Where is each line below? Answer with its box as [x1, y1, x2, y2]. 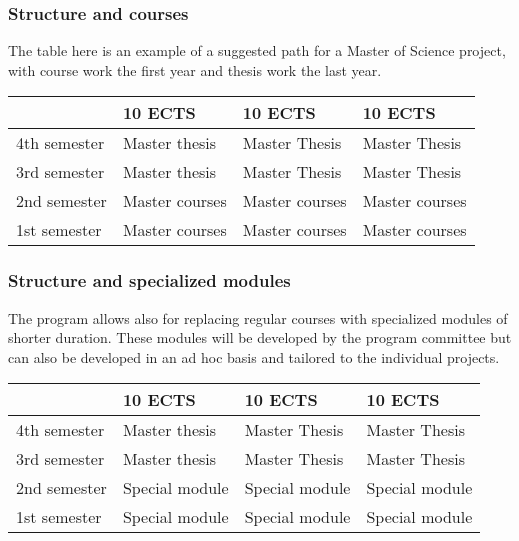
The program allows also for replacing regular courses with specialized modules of [8, 307, 508, 328]
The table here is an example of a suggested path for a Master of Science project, [8, 40, 506, 61]
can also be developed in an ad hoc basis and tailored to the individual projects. [8, 346, 500, 367]
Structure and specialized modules [8, 268, 291, 293]
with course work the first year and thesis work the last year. [8, 59, 382, 80]
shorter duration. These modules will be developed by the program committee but [8, 327, 512, 348]
